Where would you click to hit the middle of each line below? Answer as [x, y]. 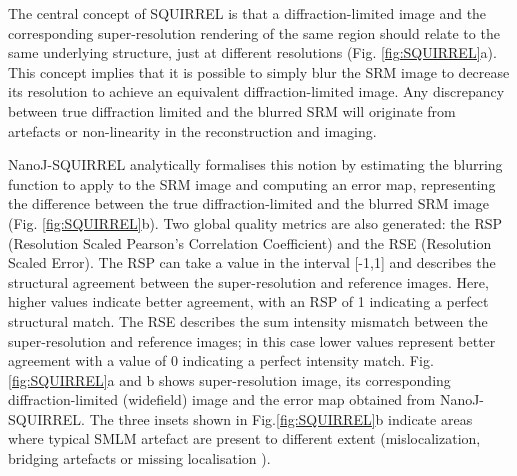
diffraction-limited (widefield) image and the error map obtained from [222, 399]
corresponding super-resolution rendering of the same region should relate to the [254, 32]
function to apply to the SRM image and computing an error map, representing [252, 183]
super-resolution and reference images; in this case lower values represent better [252, 340]
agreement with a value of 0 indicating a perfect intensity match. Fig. [221, 360]
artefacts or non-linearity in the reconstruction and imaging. [192, 130]
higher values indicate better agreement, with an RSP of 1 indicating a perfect [248, 301]
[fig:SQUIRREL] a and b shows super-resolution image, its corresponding [229, 379]
